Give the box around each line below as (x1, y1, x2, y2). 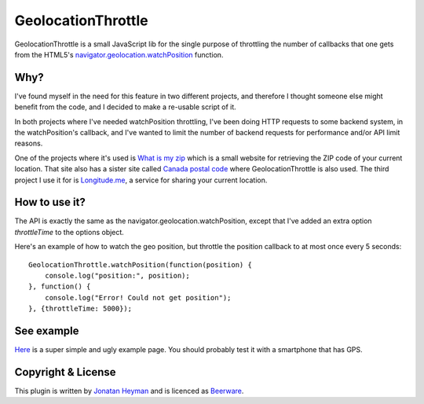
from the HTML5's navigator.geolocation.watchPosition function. (14, 50, 224, 59)
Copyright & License (14, 365, 117, 379)
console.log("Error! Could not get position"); (44, 293, 232, 302)
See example (14, 325, 79, 338)
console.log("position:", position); (44, 271, 190, 281)
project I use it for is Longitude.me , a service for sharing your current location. (14, 175, 268, 185)
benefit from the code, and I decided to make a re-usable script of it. (14, 102, 237, 112)
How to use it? (14, 196, 86, 209)
